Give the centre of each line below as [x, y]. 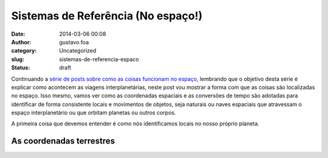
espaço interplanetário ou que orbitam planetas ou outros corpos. [94, 113]
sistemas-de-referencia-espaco [99, 59]
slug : [18, 59]
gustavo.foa [74, 42]
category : [24, 51]
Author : [21, 42]
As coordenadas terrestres [63, 141]
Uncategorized [78, 51]
